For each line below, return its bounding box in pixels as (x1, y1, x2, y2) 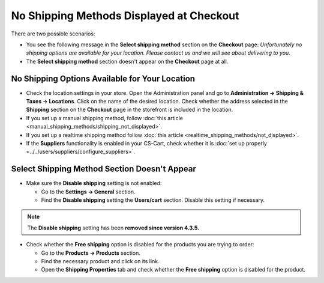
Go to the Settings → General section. (41, 188, 136, 195)
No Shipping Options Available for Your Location (11, 73, 195, 84)
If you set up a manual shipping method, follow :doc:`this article (26, 114, 183, 121)
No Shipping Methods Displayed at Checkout (11, 9, 239, 22)
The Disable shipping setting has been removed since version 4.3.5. (27, 224, 200, 231)
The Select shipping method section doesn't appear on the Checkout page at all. (26, 58, 229, 65)
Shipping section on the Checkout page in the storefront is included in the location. (26, 106, 233, 114)
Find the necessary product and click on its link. (41, 258, 160, 264)
